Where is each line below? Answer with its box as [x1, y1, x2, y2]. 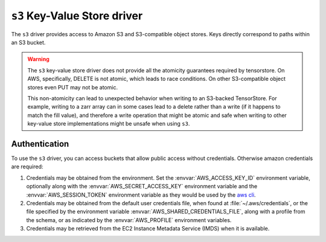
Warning [27, 56, 50, 63]
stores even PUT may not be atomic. [27, 83, 118, 91]
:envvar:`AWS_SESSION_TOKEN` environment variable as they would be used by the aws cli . [26, 191, 256, 199]
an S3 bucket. [11, 39, 46, 46]
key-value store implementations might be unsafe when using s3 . [27, 120, 190, 127]
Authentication [11, 139, 69, 149]
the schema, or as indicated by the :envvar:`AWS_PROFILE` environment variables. [26, 216, 232, 223]
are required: [11, 163, 43, 170]
